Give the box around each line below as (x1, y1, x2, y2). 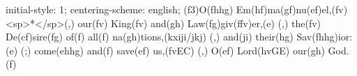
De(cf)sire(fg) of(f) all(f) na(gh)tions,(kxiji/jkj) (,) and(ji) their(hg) (6, 29, 294, 44)
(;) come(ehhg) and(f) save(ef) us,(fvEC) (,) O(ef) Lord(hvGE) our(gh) (20, 43, 325, 57)
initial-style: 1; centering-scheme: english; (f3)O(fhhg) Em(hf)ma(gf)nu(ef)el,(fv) (6, 2, 348, 16)
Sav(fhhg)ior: (296, 29, 353, 44)
